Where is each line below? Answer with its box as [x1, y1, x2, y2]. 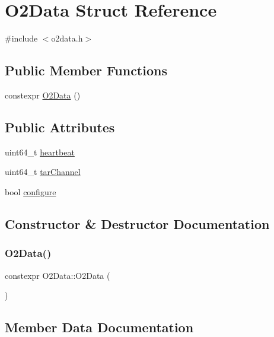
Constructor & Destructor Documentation [5, 214, 270, 233]
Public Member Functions [5, 61, 167, 80]
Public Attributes [5, 117, 115, 136]
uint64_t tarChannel [5, 166, 81, 178]
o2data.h [51, 32, 83, 44]
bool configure [5, 185, 56, 198]
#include [5, 32, 38, 44]
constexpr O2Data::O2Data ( [5, 269, 110, 281]
